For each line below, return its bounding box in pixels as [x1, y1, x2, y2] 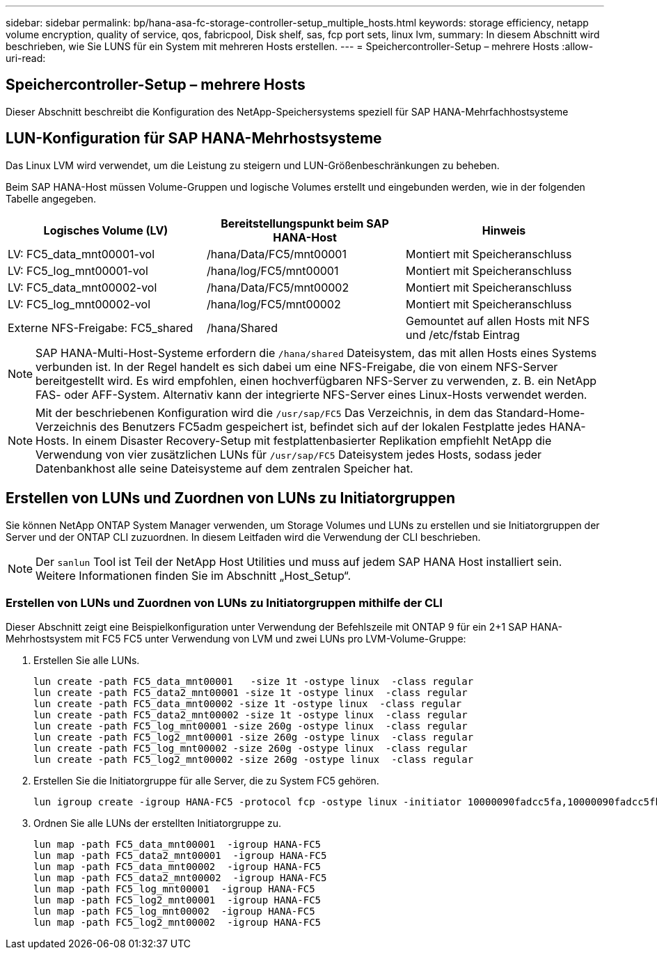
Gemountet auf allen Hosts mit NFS [405, 313, 590, 328]
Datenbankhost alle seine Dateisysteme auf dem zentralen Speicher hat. [35, 461, 413, 475]
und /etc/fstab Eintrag [405, 327, 520, 342]
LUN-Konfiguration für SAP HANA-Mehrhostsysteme [6, 129, 382, 148]
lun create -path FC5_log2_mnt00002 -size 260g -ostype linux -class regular [33, 754, 474, 766]
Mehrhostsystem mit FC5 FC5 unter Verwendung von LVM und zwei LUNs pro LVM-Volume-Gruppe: [6, 633, 466, 645]
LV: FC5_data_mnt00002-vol [8, 280, 157, 294]
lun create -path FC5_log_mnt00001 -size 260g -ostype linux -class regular [33, 720, 468, 732]
